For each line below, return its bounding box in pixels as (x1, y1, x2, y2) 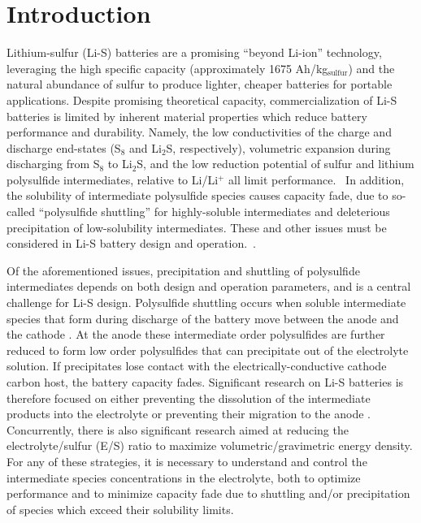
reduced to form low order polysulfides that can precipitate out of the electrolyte (7, 341, 409, 358)
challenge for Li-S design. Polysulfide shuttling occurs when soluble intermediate (7, 294, 406, 311)
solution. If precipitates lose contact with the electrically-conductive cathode (7, 357, 387, 374)
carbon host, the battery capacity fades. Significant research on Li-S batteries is (7, 374, 404, 390)
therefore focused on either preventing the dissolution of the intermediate (7, 389, 371, 406)
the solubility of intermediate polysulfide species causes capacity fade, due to (7, 187, 388, 204)
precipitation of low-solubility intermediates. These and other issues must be (7, 218, 387, 236)
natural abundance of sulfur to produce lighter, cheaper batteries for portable (7, 76, 393, 93)
